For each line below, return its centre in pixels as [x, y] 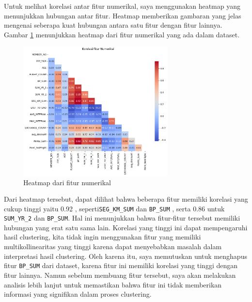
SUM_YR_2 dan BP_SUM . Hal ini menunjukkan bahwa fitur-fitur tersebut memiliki [122, 218]
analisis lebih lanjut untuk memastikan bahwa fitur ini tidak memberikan [113, 284]
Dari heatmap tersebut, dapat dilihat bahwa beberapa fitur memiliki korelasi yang [126, 199]
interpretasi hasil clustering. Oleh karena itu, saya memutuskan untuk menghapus [126, 256]
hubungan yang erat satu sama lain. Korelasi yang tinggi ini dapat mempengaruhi [126, 227]
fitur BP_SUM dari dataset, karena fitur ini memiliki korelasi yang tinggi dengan [121, 265]
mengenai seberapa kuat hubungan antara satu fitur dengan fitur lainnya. [113, 25]
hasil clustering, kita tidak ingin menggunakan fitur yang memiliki [102, 237]
